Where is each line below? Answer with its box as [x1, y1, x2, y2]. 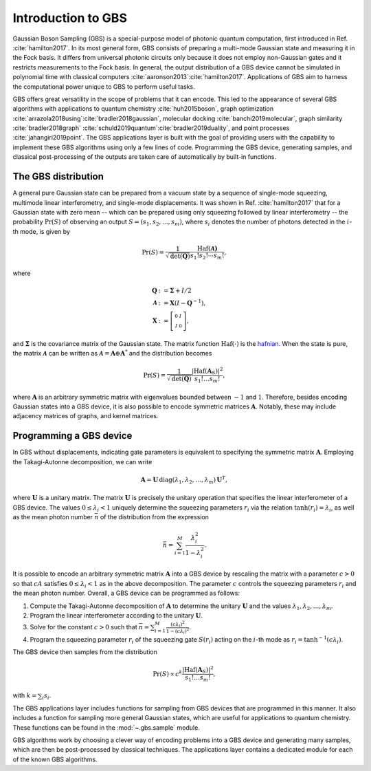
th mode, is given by [12, 227, 70, 235]
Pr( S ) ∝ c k [152, 669, 183, 677]
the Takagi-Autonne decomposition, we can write [12, 457, 153, 466]
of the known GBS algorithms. [12, 755, 98, 763]
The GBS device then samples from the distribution [12, 648, 157, 656]
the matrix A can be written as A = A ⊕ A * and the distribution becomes [12, 348, 212, 358]
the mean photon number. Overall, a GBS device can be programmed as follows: [12, 589, 240, 598]
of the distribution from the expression [100, 513, 210, 521]
